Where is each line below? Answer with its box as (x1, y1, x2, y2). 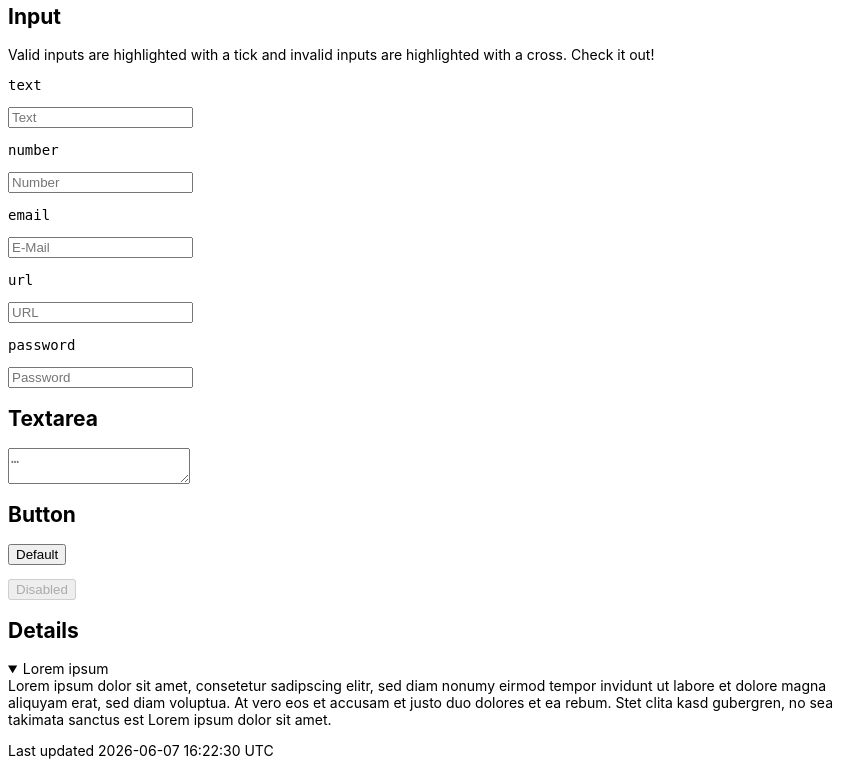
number (8, 142, 59, 159)
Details (8, 617, 79, 643)
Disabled (16, 582, 68, 598)
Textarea (8, 405, 98, 431)
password (8, 337, 76, 354)
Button (8, 501, 76, 527)
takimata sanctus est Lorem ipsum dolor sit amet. (8, 710, 332, 728)
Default (16, 547, 59, 563)
